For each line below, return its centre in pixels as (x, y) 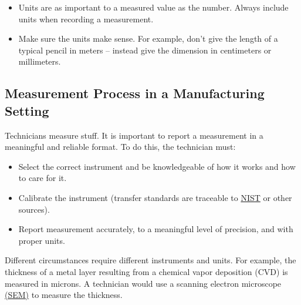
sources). (34, 209)
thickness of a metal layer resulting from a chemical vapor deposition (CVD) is (146, 271)
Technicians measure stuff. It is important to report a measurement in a (134, 135)
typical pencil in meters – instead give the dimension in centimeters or (145, 50)
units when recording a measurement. (86, 19)
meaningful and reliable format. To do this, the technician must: (120, 147)
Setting (27, 110)
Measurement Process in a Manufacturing (135, 93)
